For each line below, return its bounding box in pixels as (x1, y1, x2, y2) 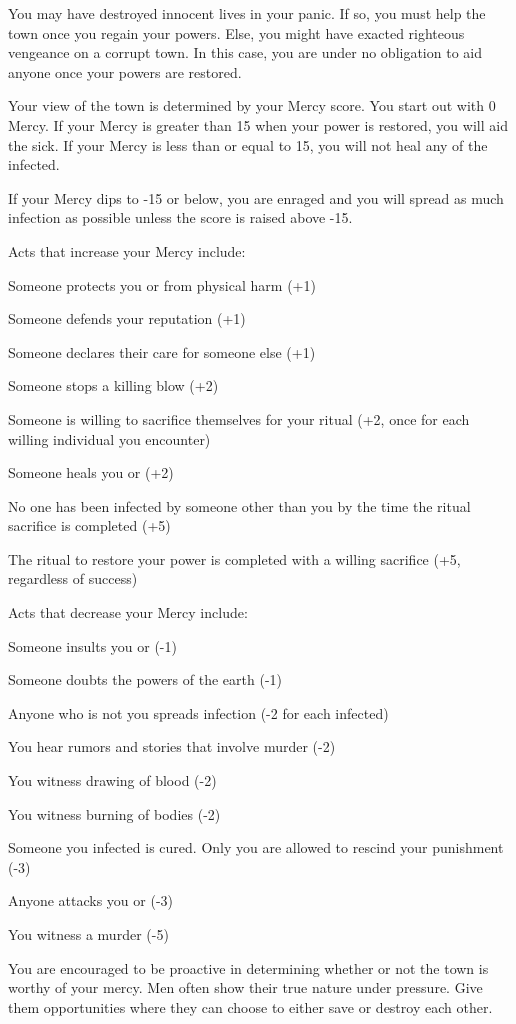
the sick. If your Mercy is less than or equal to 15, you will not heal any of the (8, 134, 488, 155)
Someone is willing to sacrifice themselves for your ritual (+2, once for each (8, 408, 470, 429)
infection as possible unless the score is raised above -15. (8, 207, 353, 228)
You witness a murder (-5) (8, 924, 169, 944)
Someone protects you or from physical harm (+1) (8, 274, 316, 295)
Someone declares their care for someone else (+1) (8, 341, 316, 362)
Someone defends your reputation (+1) (8, 308, 246, 329)
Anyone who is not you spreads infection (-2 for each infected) (8, 702, 389, 723)
